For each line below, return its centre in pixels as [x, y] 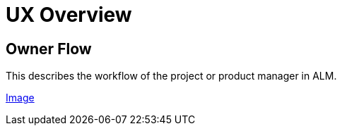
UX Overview [69, 15]
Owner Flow [49, 49]
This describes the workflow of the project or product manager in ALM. [171, 76]
